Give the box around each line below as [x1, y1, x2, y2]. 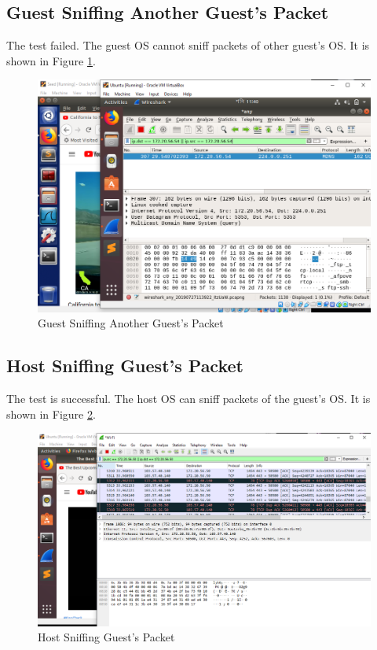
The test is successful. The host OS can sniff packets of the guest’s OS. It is [6, 390, 371, 406]
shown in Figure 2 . [6, 405, 96, 422]
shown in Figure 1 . [6, 52, 96, 68]
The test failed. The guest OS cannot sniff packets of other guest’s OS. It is [6, 37, 370, 54]
